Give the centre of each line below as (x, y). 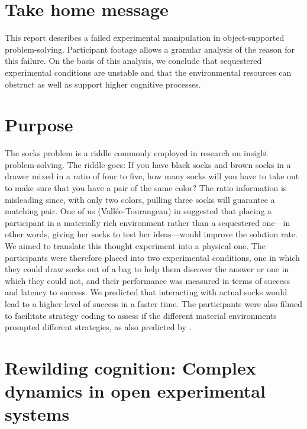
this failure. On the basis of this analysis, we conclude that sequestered (133, 61)
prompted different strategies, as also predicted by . (98, 327)
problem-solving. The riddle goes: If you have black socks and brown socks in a (148, 164)
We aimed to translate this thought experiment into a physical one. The (135, 245)
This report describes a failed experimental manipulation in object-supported (145, 38)
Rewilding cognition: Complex (130, 367)
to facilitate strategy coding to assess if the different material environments (141, 315)
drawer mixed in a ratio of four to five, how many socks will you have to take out (152, 176)
